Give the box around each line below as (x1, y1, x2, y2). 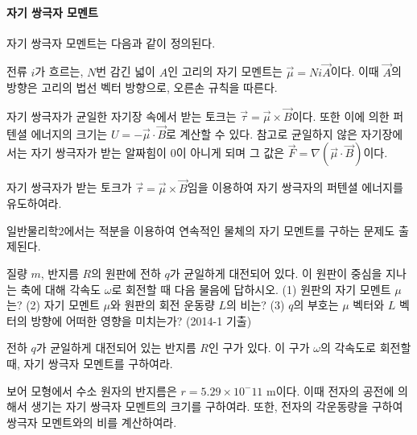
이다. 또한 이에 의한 (291, 108, 390, 125)
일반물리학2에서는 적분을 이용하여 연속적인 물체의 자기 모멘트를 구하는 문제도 (6, 222, 395, 238)
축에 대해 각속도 (20, 280, 101, 297)
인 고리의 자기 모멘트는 (167, 63, 283, 80)
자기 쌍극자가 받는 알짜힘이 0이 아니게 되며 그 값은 (31, 144, 285, 161)
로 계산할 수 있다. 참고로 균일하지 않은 (166, 125, 357, 142)
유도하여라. (6, 195, 62, 212)
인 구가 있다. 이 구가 (208, 339, 310, 356)
